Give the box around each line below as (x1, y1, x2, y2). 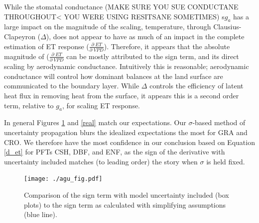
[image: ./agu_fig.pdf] (24, 175, 103, 183)
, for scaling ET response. (62, 100, 140, 110)
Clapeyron (4, 31, 36, 41)
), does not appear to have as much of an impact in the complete (46, 31, 245, 41)
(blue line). (24, 209, 57, 220)
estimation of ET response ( (4, 41, 89, 51)
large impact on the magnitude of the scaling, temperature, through (4, 21, 211, 32)
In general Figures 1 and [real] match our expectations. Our (4, 117, 186, 128)
